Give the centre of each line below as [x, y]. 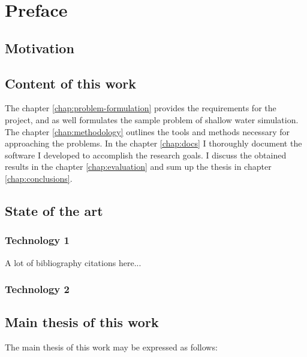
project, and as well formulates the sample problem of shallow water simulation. [152, 119]
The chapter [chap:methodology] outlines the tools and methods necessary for [147, 131]
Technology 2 [37, 289]
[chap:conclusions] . [39, 178]
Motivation [40, 48]
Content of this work [71, 83]
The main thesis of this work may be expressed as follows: [111, 347]
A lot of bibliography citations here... [73, 262]
